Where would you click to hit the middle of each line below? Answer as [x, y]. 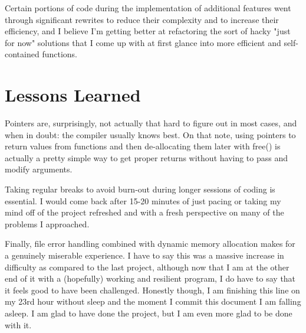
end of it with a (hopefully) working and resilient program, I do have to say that [150, 278]
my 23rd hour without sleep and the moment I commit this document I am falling [153, 301]
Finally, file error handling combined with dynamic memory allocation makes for [150, 244]
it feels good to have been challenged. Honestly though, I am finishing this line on [152, 290]
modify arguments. [39, 169]
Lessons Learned [73, 95]
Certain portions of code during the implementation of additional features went [148, 8]
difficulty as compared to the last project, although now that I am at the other [147, 267]
